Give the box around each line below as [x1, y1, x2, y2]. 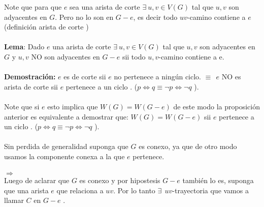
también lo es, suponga [182, 175, 254, 186]
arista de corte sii [4, 81, 58, 92]
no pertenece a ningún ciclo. [114, 71, 202, 82]
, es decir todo [133, 11, 178, 22]
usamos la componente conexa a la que [4, 151, 125, 161]
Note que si [4, 101, 40, 111]
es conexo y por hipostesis [79, 175, 160, 186]
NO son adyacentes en [31, 51, 100, 62]
